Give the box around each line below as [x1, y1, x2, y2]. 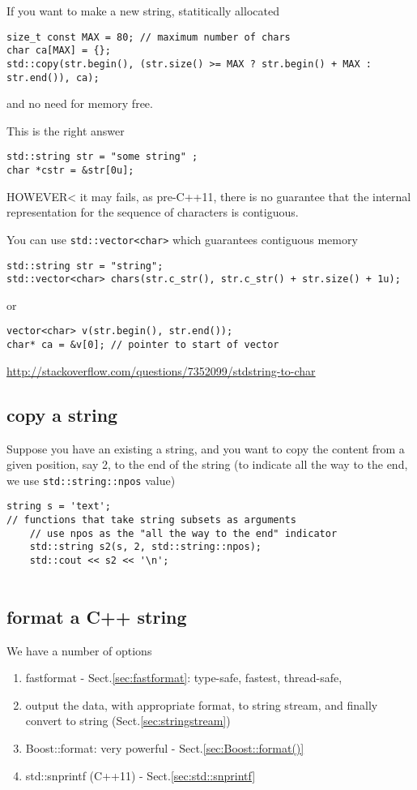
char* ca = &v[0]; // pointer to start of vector [6, 339, 279, 351]
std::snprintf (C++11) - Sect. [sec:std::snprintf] [25, 766, 256, 784]
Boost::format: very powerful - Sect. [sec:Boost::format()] [25, 739, 304, 756]
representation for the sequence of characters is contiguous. [6, 204, 299, 221]
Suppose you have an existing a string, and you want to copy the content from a [6, 440, 405, 457]
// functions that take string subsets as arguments [6, 514, 296, 526]
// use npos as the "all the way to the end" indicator [29, 527, 338, 539]
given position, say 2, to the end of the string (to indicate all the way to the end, [6, 456, 408, 473]
